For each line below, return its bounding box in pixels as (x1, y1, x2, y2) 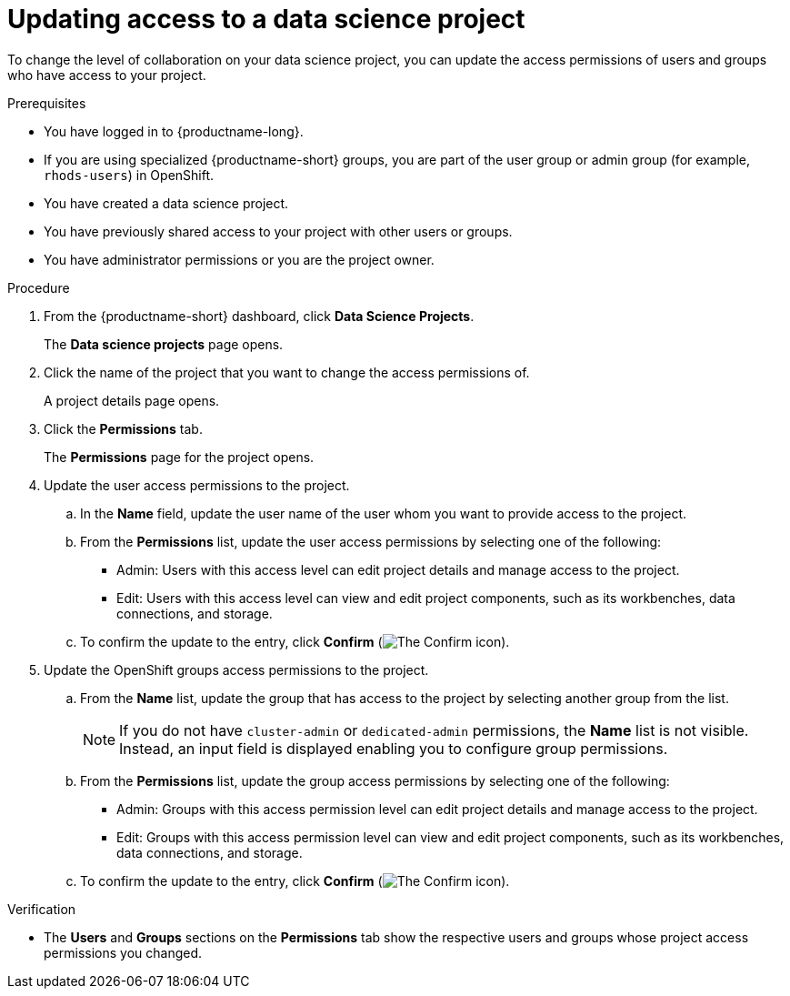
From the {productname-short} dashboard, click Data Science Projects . (44, 307, 475, 324)
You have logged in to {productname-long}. (44, 123, 304, 139)
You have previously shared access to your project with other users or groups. (44, 223, 513, 239)
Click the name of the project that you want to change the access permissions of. (44, 364, 530, 380)
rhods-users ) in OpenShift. (44, 166, 215, 183)
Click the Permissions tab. (44, 420, 203, 437)
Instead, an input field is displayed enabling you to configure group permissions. (119, 739, 668, 758)
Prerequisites (7, 95, 86, 111)
